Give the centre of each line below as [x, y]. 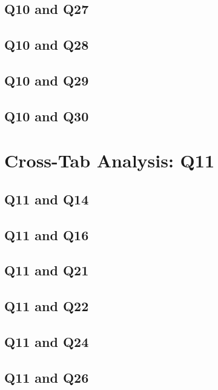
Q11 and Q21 [47, 270]
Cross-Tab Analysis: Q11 [109, 160]
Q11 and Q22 [47, 306]
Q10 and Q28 [47, 45]
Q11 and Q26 [47, 377]
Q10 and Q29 [47, 80]
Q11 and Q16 [47, 234]
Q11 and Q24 [47, 342]
